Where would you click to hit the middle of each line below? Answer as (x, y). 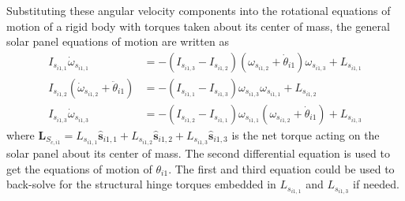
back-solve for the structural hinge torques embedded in (141, 184)
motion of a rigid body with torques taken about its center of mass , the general (198, 26)
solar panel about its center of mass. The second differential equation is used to (198, 153)
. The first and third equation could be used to (281, 168)
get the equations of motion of (79, 168)
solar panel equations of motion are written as (118, 41)
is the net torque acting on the (306, 134)
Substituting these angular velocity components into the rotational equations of (199, 10)
